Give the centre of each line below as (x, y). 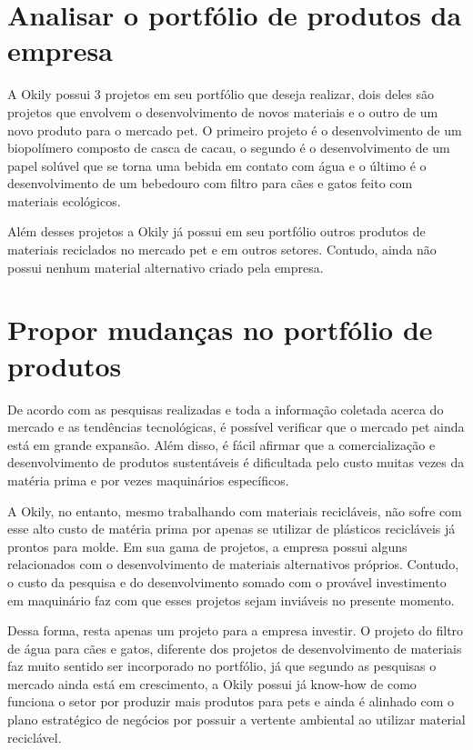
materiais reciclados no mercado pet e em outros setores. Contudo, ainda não (222, 250)
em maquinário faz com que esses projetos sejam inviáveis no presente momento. (231, 600)
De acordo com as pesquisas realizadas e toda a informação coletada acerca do (226, 409)
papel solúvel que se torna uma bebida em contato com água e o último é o (217, 165)
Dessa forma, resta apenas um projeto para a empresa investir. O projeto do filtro (236, 630)
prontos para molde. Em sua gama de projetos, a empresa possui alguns (207, 546)
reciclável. (35, 737)
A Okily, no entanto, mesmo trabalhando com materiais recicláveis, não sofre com (235, 510)
